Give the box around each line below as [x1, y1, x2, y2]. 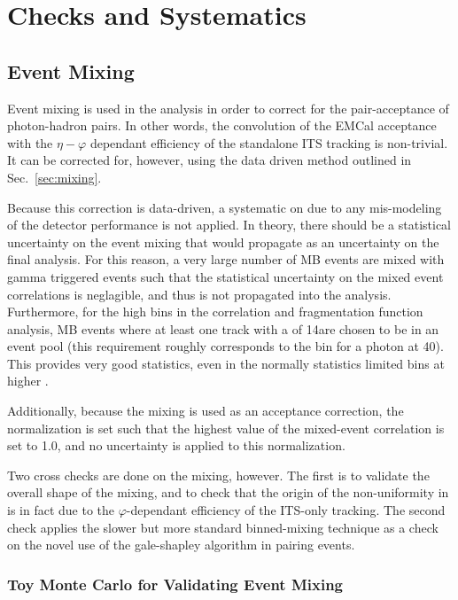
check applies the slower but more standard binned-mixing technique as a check [7, 518, 439, 536]
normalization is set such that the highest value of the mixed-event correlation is [7, 418, 445, 437]
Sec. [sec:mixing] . [7, 168, 102, 186]
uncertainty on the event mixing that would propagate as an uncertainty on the [7, 232, 439, 251]
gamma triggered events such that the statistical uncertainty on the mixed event [7, 267, 444, 285]
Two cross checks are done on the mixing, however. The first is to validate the [7, 465, 430, 484]
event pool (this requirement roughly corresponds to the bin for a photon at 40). [7, 337, 444, 355]
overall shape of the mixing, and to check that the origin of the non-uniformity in [7, 483, 449, 502]
